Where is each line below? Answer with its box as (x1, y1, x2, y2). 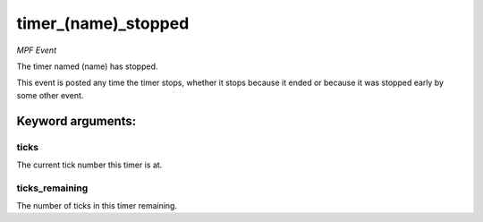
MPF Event (16, 45, 57, 55)
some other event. (16, 90, 84, 100)
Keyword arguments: (16, 113, 137, 129)
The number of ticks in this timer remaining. (16, 201, 178, 211)
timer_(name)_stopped (16, 13, 190, 33)
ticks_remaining (16, 182, 89, 194)
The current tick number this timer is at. (16, 159, 163, 170)
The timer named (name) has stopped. (16, 61, 158, 72)
